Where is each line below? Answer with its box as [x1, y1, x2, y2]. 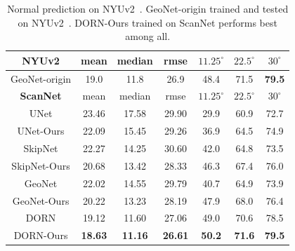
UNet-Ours [17, 123, 65, 138]
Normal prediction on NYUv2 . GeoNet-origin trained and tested [7, 1, 289, 15]
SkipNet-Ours [11, 158, 70, 172]
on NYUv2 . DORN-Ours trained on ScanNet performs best [18, 15, 277, 29]
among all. [125, 29, 171, 43]
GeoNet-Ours [12, 193, 70, 208]
